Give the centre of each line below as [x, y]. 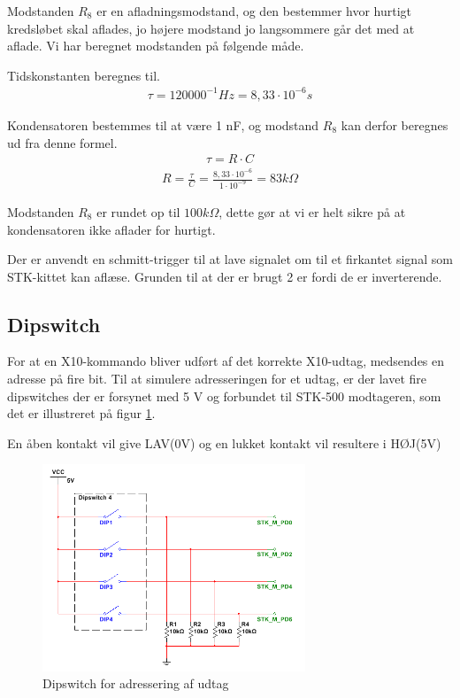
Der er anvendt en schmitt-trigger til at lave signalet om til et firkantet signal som [230, 259]
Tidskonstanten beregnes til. [84, 75]
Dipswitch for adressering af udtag [136, 683]
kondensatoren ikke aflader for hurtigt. [111, 229]
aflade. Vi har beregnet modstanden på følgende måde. [156, 46]
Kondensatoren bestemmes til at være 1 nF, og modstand [163, 124]
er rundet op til [138, 211]
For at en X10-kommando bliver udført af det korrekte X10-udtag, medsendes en [226, 361]
